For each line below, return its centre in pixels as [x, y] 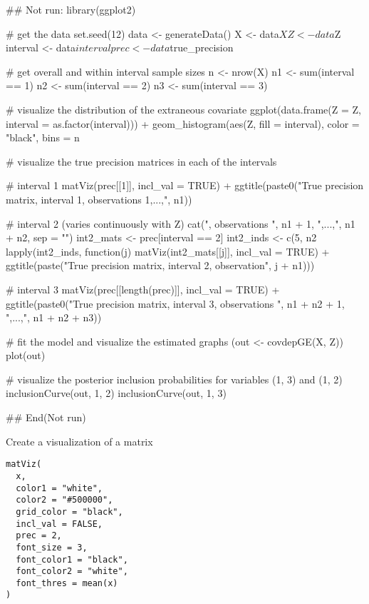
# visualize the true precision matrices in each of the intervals [141, 161]
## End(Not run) [46, 417]
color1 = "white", [59, 488]
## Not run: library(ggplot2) [71, 9]
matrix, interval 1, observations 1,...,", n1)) [99, 199]
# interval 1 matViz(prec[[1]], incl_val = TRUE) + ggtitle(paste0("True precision [185, 185]
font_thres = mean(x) [67, 583]
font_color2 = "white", [72, 572]
